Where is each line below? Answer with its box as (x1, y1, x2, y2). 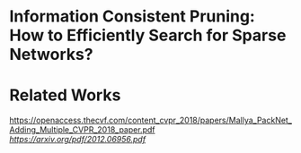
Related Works (9, 85, 121, 106)
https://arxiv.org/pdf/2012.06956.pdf (9, 134, 146, 145)
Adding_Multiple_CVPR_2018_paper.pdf (9, 124, 155, 135)
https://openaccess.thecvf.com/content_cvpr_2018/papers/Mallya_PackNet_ (9, 115, 292, 126)
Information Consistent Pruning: (9, 6, 256, 27)
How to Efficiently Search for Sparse (9, 25, 287, 46)
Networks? (9, 45, 93, 64)
